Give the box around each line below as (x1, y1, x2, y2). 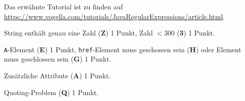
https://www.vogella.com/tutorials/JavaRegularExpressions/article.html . (4, 11, 225, 21)
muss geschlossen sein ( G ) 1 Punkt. (4, 54, 111, 64)
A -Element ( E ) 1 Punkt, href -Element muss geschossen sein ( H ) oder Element (4, 44, 242, 54)
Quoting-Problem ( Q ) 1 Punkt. (4, 87, 99, 97)
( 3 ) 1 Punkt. (176, 28, 215, 38)
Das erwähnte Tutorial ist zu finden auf (4, 1, 123, 11)
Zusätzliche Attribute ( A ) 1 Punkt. (4, 70, 111, 81)
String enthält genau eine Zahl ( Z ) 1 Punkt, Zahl (4, 28, 153, 38)
